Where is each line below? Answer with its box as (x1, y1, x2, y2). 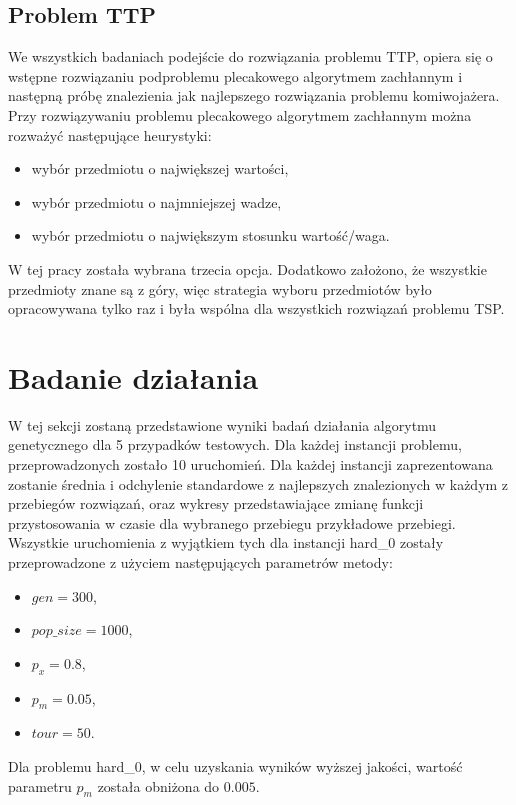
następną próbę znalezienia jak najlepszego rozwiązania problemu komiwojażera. (8, 85, 500, 106)
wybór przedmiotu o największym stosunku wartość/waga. (31, 225, 390, 246)
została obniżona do (97, 775, 220, 796)
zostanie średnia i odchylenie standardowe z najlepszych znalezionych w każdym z (8, 473, 509, 494)
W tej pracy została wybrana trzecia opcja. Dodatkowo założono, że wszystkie (8, 258, 487, 279)
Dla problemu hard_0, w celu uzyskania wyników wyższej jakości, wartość (8, 755, 463, 776)
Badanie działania (8, 356, 259, 397)
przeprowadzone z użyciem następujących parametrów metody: (8, 552, 393, 573)
